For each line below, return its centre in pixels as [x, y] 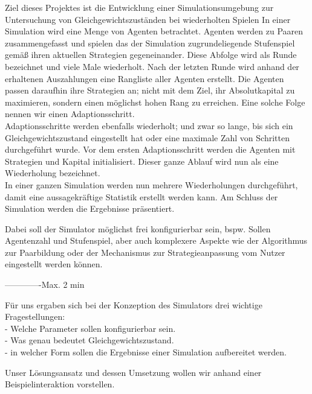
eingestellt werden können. [54, 264]
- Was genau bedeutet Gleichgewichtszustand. [89, 340]
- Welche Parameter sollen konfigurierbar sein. [90, 328]
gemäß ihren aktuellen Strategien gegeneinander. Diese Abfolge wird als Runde [151, 55]
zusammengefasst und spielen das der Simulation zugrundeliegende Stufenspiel [150, 43]
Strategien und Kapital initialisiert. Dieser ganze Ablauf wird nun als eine [142, 161]
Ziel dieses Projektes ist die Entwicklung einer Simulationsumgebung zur [139, 7]
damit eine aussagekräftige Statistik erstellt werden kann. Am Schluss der [141, 196]
